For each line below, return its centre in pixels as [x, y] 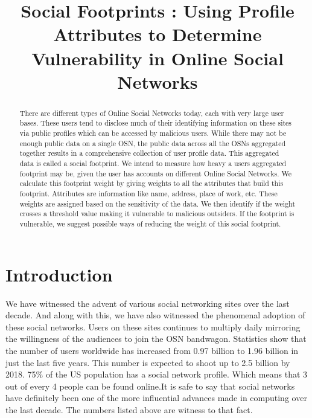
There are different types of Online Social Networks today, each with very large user [152, 113]
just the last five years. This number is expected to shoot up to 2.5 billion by [148, 362]
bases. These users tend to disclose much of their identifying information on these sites [156, 123]
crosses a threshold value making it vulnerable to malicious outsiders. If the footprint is [157, 214]
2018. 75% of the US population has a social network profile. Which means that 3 [157, 374]
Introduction [59, 274]
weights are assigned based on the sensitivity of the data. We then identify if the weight [158, 203]
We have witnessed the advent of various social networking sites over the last [148, 303]
